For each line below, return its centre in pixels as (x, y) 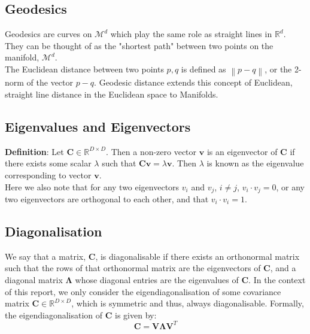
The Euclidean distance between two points (84, 69)
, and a (283, 268)
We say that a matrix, (45, 256)
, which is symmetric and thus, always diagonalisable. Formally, (188, 303)
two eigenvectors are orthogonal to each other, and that (107, 198)
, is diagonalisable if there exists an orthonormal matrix (197, 256)
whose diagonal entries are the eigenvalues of (157, 279)
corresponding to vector (48, 174)
